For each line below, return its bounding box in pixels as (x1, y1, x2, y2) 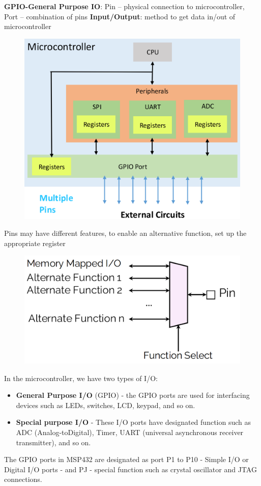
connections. (4, 474, 42, 484)
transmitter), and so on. (16, 437, 91, 447)
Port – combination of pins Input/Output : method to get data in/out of (4, 11, 236, 21)
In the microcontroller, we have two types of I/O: (4, 372, 158, 383)
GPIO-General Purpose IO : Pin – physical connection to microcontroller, (4, 1, 245, 11)
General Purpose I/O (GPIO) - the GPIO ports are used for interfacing (16, 390, 250, 400)
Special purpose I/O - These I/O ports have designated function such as (16, 417, 251, 427)
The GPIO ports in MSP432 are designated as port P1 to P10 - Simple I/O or (4, 454, 249, 465)
